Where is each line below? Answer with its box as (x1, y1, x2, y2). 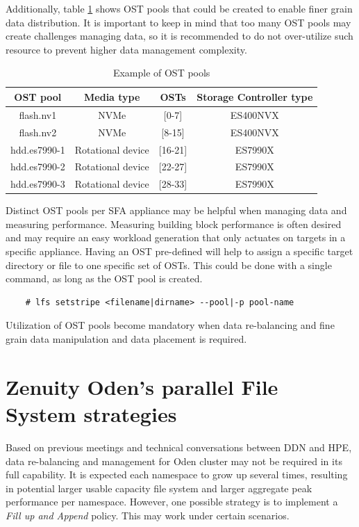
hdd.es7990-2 (10, 159, 65, 174)
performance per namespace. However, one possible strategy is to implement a (6, 494, 338, 509)
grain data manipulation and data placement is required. (6, 332, 247, 346)
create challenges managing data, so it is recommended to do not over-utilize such (6, 29, 353, 43)
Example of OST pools (112, 65, 210, 80)
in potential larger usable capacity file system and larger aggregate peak (6, 480, 312, 495)
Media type (84, 89, 140, 104)
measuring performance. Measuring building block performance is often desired (6, 216, 342, 231)
